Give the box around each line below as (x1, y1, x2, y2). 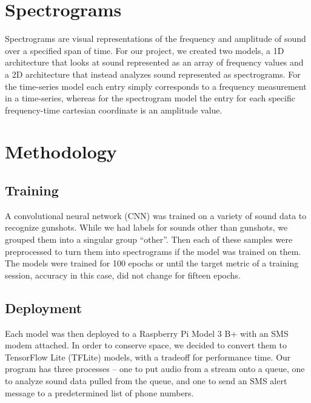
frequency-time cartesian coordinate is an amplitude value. (5, 103, 222, 116)
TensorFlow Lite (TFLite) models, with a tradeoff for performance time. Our (5, 350, 291, 363)
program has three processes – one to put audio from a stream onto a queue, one (5, 362, 305, 375)
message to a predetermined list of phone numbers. (5, 386, 194, 399)
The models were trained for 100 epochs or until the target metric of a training (5, 257, 299, 269)
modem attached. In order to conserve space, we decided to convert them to (5, 339, 287, 351)
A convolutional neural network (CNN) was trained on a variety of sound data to (5, 209, 307, 222)
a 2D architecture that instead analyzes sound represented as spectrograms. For (5, 67, 301, 80)
